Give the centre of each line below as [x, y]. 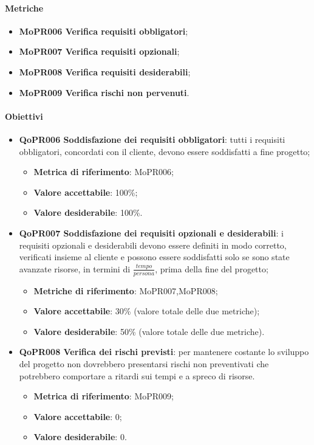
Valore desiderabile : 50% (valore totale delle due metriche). [149, 331]
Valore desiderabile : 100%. [88, 212]
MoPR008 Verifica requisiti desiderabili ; [105, 71]
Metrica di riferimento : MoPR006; [104, 172]
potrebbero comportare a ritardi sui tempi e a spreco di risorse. [137, 375]
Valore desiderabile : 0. [80, 437]
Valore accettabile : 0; [78, 416]
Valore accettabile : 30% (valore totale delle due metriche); [147, 311]
